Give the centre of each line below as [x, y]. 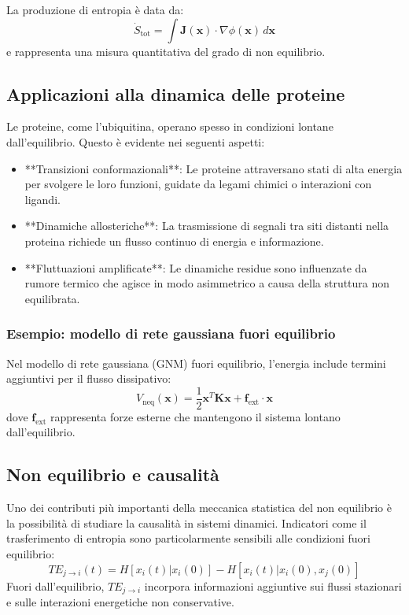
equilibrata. [52, 298]
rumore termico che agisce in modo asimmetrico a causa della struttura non [207, 283]
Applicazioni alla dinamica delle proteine [176, 93]
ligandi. [42, 199]
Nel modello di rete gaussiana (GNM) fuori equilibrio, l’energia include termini [196, 363]
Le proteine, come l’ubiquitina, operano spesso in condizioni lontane [170, 126]
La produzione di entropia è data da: [95, 9]
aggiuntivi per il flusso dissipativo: [89, 378]
